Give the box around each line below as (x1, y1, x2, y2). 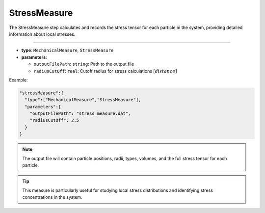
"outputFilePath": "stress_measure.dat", (29, 111, 131, 116)
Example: (9, 77, 28, 83)
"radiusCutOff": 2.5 (29, 118, 79, 123)
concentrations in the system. (22, 194, 82, 200)
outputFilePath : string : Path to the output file (33, 61, 134, 67)
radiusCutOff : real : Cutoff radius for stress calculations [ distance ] (33, 68, 177, 74)
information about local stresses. (9, 31, 76, 37)
